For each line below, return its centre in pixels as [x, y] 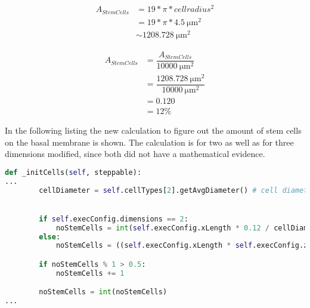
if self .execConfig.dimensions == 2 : [114, 219]
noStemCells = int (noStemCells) [103, 292]
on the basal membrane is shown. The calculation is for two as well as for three [149, 142]
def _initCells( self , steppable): [73, 172]
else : [50, 237]
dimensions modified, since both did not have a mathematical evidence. [135, 154]
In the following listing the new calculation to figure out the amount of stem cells [153, 130]
